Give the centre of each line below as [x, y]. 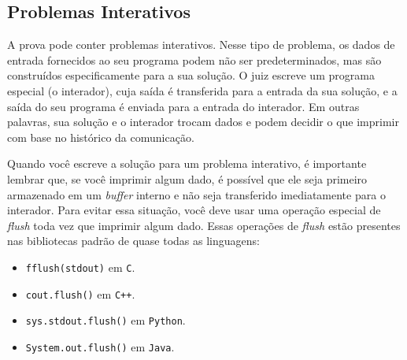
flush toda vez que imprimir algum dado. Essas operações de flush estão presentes [204, 225]
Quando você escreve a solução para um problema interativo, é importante [187, 163]
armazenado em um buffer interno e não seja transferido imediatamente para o [196, 194]
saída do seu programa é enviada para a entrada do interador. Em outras [183, 106]
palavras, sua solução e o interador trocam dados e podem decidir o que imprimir [203, 122]
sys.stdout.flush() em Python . [105, 320]
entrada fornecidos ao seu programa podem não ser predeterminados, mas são [194, 59]
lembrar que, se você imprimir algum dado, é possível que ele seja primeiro [187, 178]
